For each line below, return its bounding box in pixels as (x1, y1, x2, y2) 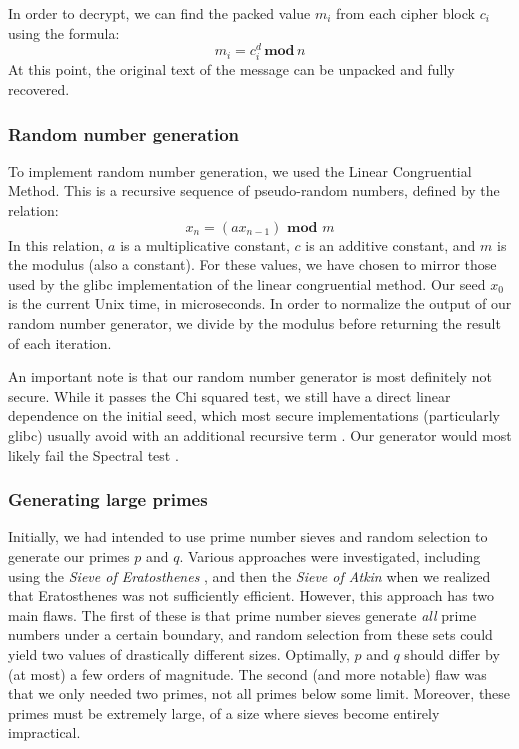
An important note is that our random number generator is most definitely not (8, 366, 492, 387)
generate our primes (8, 545, 130, 566)
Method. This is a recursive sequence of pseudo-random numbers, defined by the (8, 180, 500, 201)
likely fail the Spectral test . (8, 444, 179, 465)
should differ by (404, 643, 500, 664)
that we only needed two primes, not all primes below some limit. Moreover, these (8, 683, 511, 704)
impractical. (8, 722, 81, 743)
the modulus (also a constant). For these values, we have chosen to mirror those (8, 254, 497, 275)
